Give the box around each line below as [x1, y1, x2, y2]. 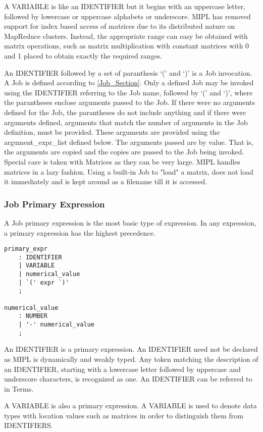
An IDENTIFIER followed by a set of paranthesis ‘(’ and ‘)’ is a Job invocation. [4, 67, 252, 78]
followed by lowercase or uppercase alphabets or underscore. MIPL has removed [4, 11, 251, 21]
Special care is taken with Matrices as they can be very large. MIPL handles [4, 156, 240, 167]
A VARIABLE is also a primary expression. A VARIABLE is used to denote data [4, 400, 257, 411]
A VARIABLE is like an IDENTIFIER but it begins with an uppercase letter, [4, 1, 246, 11]
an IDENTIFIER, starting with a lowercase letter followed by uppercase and [4, 363, 241, 374]
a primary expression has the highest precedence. [4, 227, 155, 238]
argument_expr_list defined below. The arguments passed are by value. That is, [4, 136, 253, 147]
